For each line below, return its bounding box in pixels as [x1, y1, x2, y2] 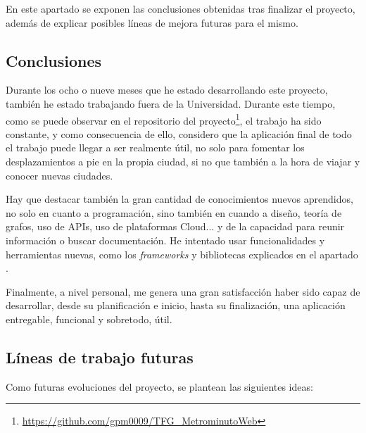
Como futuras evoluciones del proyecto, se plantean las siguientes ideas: [6, 379, 313, 394]
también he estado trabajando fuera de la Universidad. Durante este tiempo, [6, 96, 336, 111]
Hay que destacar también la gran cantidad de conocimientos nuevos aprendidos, [6, 192, 353, 206]
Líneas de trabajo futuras [6, 346, 194, 368]
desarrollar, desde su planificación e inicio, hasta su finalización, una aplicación [6, 298, 346, 313]
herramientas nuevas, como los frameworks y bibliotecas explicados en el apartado [6, 246, 358, 261]
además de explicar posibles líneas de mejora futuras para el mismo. [6, 15, 298, 30]
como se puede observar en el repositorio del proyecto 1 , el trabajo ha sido [6, 111, 322, 127]
